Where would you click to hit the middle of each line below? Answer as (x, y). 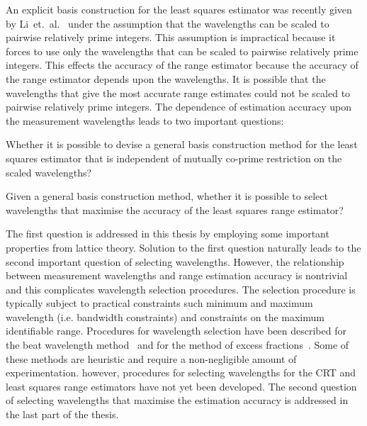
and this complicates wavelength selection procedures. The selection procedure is (181, 289)
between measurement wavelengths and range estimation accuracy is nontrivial (177, 275)
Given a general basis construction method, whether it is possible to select (167, 196)
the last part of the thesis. (62, 414)
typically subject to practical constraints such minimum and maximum (159, 303)
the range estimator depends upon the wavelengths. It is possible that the (166, 78)
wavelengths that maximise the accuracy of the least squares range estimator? (175, 209)
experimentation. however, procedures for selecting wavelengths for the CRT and (181, 372)
